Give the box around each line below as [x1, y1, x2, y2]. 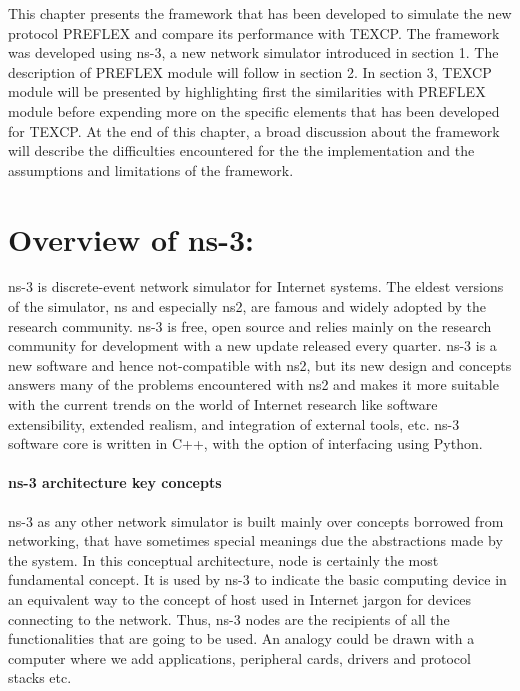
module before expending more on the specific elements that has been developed [8, 100, 500, 121]
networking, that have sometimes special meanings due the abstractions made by [8, 530, 503, 551]
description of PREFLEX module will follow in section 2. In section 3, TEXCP [8, 61, 492, 82]
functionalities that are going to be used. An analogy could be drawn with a [8, 628, 475, 649]
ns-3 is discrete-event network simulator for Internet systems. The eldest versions [8, 276, 504, 297]
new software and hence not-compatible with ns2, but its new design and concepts [8, 354, 512, 375]
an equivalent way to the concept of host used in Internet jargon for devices [8, 588, 472, 609]
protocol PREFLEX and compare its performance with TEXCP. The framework [8, 22, 500, 43]
